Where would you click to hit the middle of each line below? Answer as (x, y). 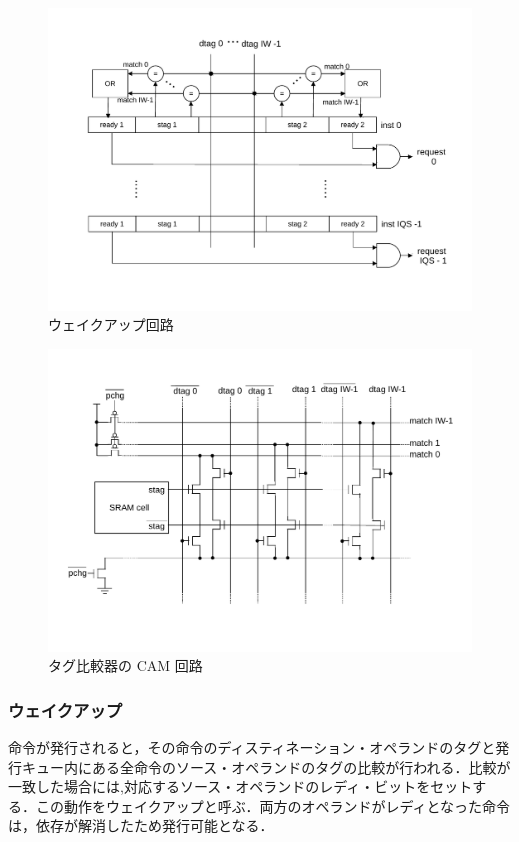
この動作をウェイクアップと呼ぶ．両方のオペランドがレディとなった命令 (273, 805)
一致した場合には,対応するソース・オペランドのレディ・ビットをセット (240, 786)
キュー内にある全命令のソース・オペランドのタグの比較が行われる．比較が (266, 766)
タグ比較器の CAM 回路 (125, 665)
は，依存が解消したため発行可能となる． (141, 825)
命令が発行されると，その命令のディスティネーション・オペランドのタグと (252, 746)
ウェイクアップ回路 (111, 324)
